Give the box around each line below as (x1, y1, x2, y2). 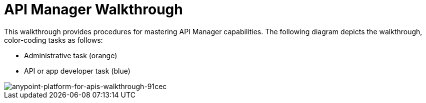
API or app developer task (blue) (24, 66, 130, 75)
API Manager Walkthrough (4, 1, 183, 18)
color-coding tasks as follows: (4, 35, 103, 44)
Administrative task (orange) (24, 51, 117, 60)
